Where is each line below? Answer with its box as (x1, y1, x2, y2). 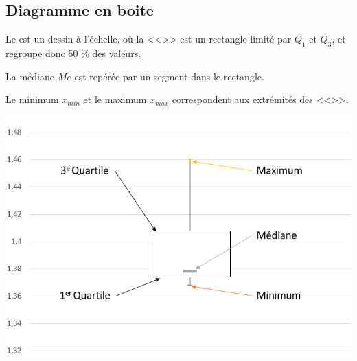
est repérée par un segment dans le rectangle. (74, 69, 264, 83)
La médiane (5, 69, 54, 83)
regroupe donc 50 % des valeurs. (5, 46, 141, 60)
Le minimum (5, 92, 59, 106)
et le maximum (83, 92, 147, 106)
